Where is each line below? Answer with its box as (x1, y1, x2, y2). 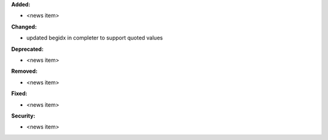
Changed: (11, 23, 37, 30)
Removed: (11, 67, 38, 75)
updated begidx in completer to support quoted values (26, 34, 163, 42)
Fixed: (11, 90, 27, 97)
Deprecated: (11, 45, 44, 53)
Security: (11, 112, 36, 119)
